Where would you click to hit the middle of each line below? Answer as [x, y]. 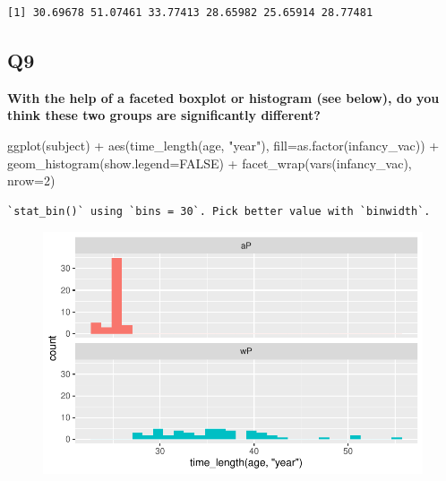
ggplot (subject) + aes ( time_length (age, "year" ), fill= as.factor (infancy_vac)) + [223, 145]
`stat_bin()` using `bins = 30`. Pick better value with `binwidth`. [219, 211]
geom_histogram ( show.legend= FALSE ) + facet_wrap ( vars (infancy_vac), [210, 163]
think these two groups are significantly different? [164, 115]
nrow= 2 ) [31, 180]
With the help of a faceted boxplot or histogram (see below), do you [223, 97]
